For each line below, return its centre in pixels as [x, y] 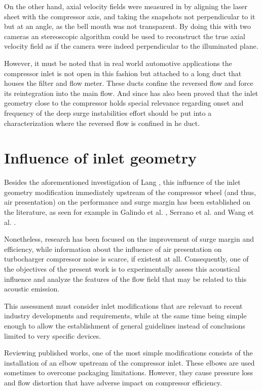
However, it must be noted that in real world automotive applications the [118, 63]
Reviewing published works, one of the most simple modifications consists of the [128, 353]
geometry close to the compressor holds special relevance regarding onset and [124, 103]
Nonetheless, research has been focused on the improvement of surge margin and [129, 239]
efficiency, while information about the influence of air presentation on [113, 249]
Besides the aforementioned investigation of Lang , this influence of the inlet [122, 182]
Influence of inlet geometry [101, 158]
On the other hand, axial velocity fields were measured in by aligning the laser [126, 6]
